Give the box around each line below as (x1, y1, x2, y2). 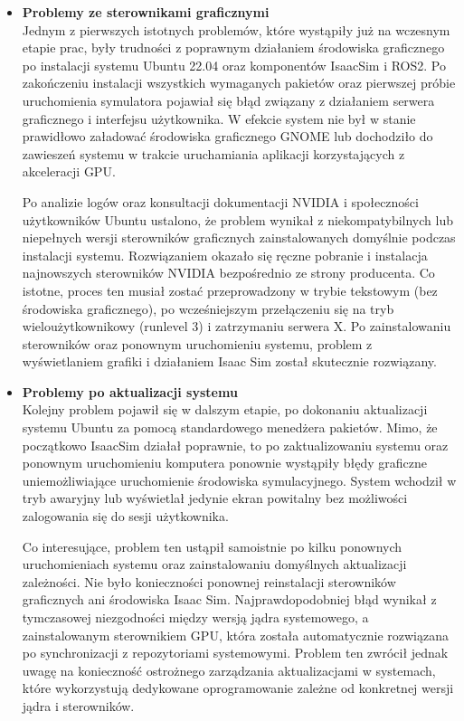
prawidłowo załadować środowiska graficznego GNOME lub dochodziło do (22, 127, 433, 146)
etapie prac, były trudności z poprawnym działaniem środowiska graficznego (22, 38, 445, 57)
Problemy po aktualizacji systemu (22, 382, 238, 401)
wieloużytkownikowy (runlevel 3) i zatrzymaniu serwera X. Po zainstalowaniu (22, 317, 451, 336)
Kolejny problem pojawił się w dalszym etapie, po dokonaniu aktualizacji (22, 400, 428, 419)
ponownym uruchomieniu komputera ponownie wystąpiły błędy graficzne (22, 453, 427, 472)
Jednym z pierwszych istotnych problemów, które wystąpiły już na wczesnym (22, 20, 450, 39)
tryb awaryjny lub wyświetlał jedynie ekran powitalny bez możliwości (22, 489, 408, 508)
